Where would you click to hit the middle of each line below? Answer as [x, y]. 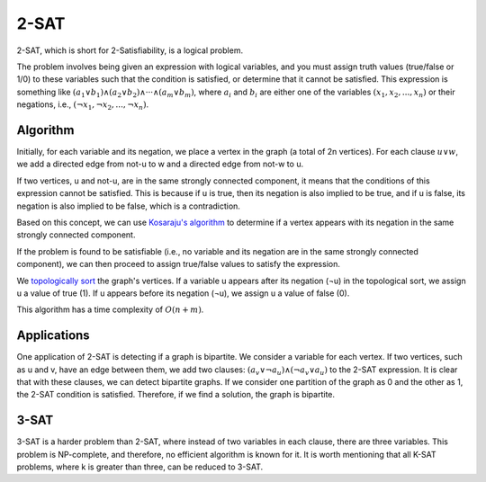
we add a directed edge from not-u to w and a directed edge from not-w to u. [160, 164]
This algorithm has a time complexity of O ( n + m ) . [110, 309]
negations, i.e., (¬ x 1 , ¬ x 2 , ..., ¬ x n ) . [82, 105]
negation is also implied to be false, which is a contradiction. [128, 206]
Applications [53, 336]
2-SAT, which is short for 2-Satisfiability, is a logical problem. [130, 50]
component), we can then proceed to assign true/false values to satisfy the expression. [179, 264]
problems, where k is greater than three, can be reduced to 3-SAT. [140, 467]
